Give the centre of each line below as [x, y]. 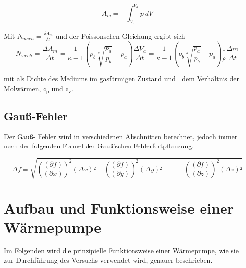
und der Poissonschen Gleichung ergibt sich [120, 36]
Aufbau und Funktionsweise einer [119, 207]
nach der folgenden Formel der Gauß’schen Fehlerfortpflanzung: [99, 146]
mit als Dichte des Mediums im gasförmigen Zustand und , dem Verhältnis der [122, 78]
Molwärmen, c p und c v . [39, 89]
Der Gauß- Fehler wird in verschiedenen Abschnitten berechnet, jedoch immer [121, 136]
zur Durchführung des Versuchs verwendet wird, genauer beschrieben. [108, 260]
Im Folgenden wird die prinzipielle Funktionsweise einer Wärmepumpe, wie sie [121, 250]
